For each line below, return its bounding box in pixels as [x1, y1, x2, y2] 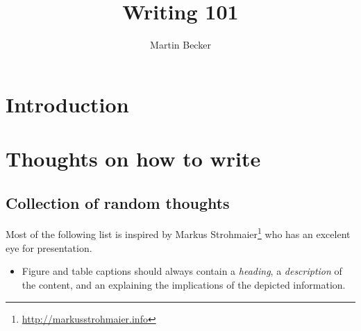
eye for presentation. [6, 240, 92, 255]
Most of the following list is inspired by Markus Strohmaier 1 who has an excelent [6, 225, 351, 241]
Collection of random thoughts [6, 192, 230, 213]
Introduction [6, 90, 129, 118]
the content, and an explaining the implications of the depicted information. [22, 277, 346, 291]
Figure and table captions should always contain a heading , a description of [22, 264, 342, 278]
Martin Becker [150, 37, 211, 52]
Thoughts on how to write [6, 144, 261, 173]
